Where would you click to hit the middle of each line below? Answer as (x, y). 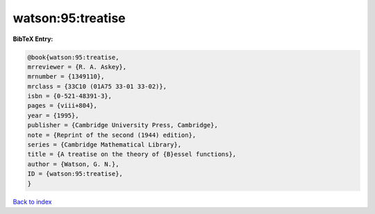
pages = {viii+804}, (62, 106)
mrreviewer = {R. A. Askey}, (77, 67)
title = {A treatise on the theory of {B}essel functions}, (132, 154)
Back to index (32, 201)
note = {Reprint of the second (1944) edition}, (112, 135)
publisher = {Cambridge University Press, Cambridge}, (123, 125)
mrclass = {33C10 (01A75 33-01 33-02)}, (97, 86)
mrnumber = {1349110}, (66, 77)
